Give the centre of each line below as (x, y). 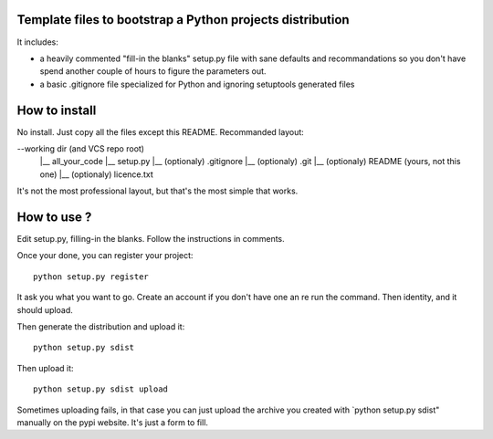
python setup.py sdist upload (101, 389)
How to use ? (54, 217)
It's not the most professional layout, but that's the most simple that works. (157, 191)
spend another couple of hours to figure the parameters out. (153, 71)
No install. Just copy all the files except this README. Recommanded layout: (161, 131)
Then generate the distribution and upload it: (101, 327)
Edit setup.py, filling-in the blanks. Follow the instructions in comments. (151, 239)
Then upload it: (45, 368)
